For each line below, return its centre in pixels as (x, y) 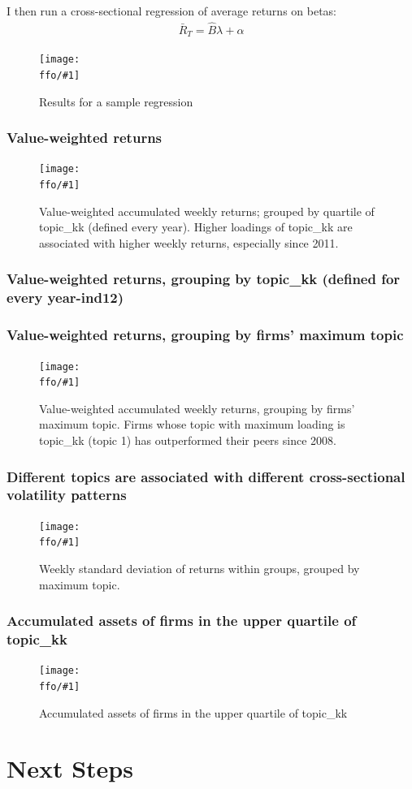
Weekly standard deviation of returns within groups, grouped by (199, 569)
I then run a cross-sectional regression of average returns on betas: (171, 11)
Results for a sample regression (116, 101)
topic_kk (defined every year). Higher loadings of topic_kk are (196, 227)
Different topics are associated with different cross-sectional (206, 476)
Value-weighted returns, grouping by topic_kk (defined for (204, 279)
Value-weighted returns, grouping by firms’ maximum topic (205, 335)
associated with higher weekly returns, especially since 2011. (189, 242)
